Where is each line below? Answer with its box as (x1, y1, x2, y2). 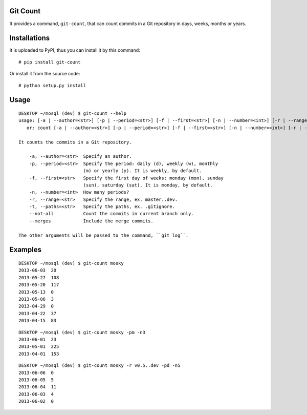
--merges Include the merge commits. (29, 218, 153, 224)
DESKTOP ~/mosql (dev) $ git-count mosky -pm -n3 (18, 329, 146, 335)
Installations (9, 34, 50, 43)
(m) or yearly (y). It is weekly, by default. (83, 168, 202, 174)
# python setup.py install (18, 82, 86, 88)
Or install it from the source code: (9, 71, 80, 77)
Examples (9, 245, 42, 254)
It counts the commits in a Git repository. (18, 139, 133, 145)
